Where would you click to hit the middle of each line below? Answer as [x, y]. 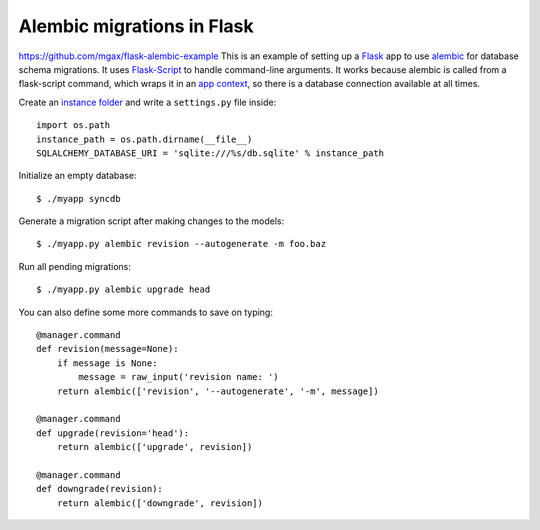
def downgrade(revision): [100, 489]
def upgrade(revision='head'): [113, 433]
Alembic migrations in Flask [136, 26]
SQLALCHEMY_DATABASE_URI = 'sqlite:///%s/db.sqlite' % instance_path [210, 153]
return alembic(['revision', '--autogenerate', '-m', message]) [217, 391]
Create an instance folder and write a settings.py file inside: [147, 102]
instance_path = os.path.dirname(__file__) [144, 139]
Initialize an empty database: [77, 176]
